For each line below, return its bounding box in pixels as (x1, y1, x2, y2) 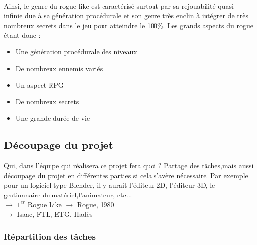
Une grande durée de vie (15, 113, 90, 123)
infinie (4, 10, 23, 21)
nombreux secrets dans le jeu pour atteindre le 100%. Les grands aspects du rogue (4, 20, 253, 30)
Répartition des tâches (4, 230, 96, 242)
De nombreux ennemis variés (15, 63, 103, 73)
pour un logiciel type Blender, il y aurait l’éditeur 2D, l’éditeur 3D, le (4, 180, 215, 190)
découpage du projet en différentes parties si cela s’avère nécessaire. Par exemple (4, 170, 248, 180)
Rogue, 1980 (77, 199, 114, 209)
